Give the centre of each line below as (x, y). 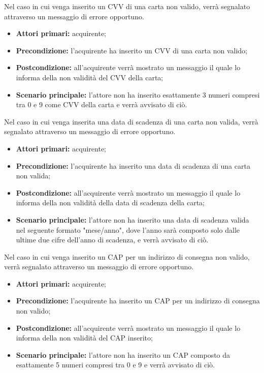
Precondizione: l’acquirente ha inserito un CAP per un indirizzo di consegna (138, 301)
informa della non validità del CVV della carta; (90, 77)
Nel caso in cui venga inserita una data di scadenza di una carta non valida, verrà (131, 121)
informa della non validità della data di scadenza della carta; (110, 203)
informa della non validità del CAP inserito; (84, 338)
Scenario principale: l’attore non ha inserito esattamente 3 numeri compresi (138, 94)
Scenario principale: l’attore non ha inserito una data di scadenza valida (133, 219)
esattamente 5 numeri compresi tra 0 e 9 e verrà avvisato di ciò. (115, 365)
